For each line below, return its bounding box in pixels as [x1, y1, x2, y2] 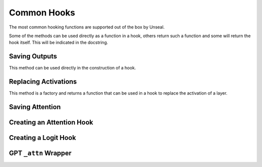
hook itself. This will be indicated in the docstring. [9, 40, 109, 45]
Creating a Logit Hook [9, 133, 76, 142]
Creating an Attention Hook [9, 118, 93, 126]
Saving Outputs [9, 52, 57, 60]
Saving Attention [9, 103, 61, 111]
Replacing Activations [9, 78, 77, 86]
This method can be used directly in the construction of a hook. [9, 65, 136, 71]
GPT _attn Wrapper [9, 149, 72, 157]
